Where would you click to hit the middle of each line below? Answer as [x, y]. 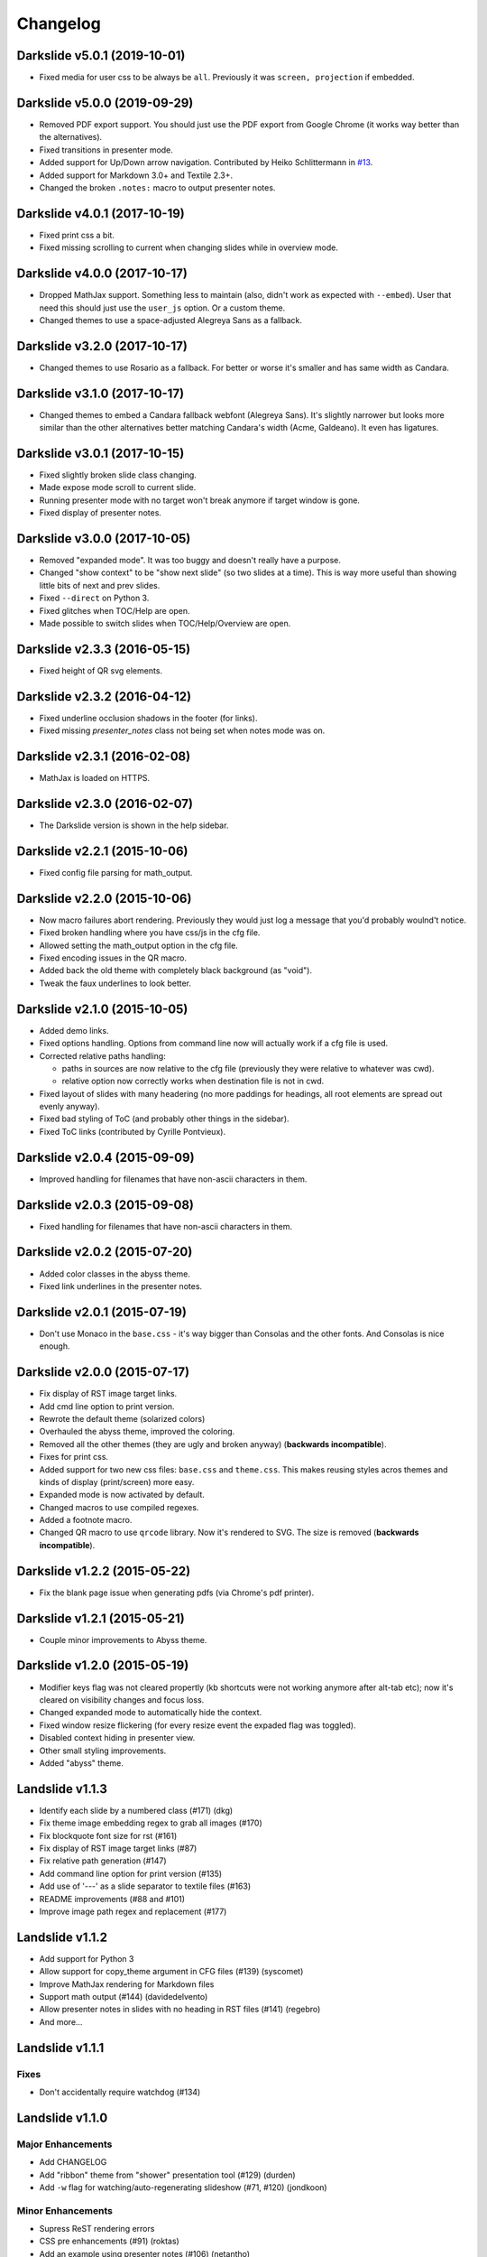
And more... [61, 2021]
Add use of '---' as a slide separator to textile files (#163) [145, 1886]
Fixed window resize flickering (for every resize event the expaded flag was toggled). [198, 1725]
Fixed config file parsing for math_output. [116, 872]
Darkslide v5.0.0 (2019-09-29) [105, 102]
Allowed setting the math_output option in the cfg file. [138, 945]
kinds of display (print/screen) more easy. [117, 1481]
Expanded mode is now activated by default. [122, 1495]
